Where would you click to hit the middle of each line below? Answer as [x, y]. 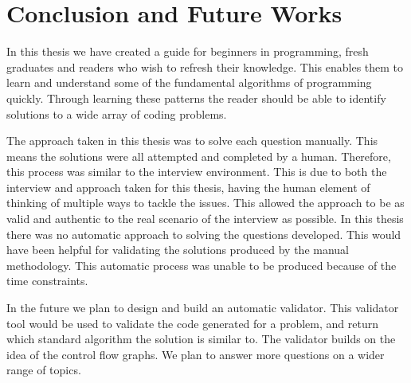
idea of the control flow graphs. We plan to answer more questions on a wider [196, 354]
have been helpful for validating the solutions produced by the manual [178, 250]
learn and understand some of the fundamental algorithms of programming [189, 82]
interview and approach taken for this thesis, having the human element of [188, 187]
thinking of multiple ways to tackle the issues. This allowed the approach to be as [205, 203]
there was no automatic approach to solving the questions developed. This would [204, 234]
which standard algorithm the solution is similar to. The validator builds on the [201, 339]
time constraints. [47, 281]
